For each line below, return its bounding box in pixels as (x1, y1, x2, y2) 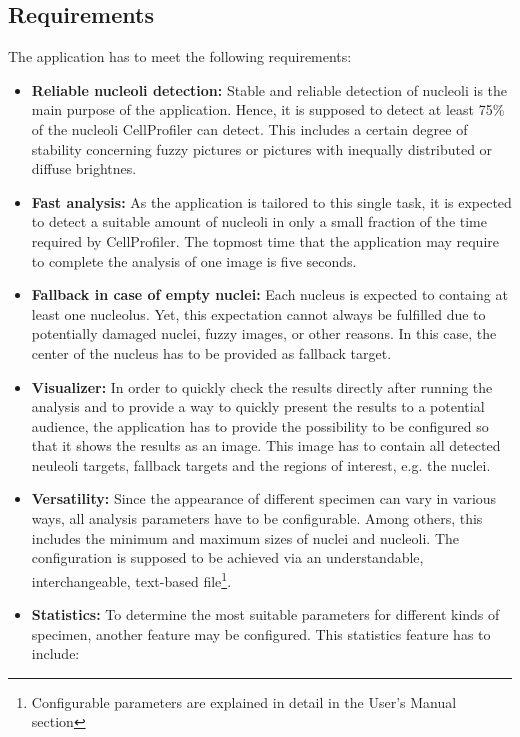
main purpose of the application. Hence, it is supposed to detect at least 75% (31, 99, 505, 120)
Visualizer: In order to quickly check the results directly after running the (31, 376, 493, 397)
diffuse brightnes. (31, 158, 137, 179)
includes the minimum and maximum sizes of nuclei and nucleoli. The (31, 527, 460, 548)
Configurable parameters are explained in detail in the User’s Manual (31, 691, 457, 712)
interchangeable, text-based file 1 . (31, 567, 232, 591)
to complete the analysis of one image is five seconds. (31, 250, 357, 271)
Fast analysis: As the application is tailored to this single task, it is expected (31, 191, 512, 212)
